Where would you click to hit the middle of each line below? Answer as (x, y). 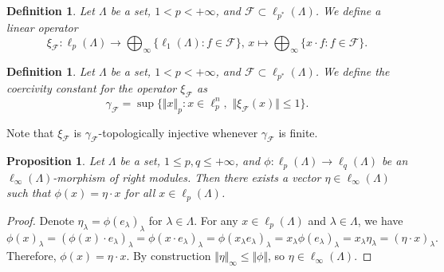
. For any (216, 220)
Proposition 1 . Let (55, 161)
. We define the (352, 71)
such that (29, 193)
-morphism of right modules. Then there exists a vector (187, 177)
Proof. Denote (40, 220)
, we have (380, 220)
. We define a (348, 10)
